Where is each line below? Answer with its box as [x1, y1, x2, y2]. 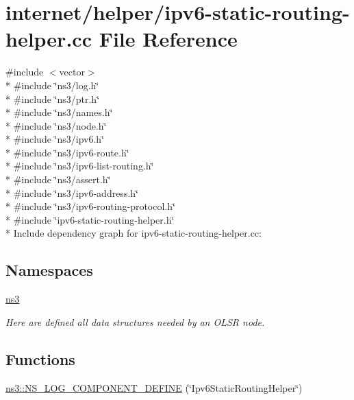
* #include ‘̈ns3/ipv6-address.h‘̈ [5, 185, 138, 200]
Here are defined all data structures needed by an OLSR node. [5, 314, 265, 329]
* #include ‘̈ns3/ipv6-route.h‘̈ [5, 145, 129, 159]
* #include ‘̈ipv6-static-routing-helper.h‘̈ [5, 212, 175, 226]
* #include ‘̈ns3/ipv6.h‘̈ [5, 132, 104, 146]
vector [59, 64, 85, 79]
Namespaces [5, 259, 93, 281]
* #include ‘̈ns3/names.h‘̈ [5, 105, 113, 119]
